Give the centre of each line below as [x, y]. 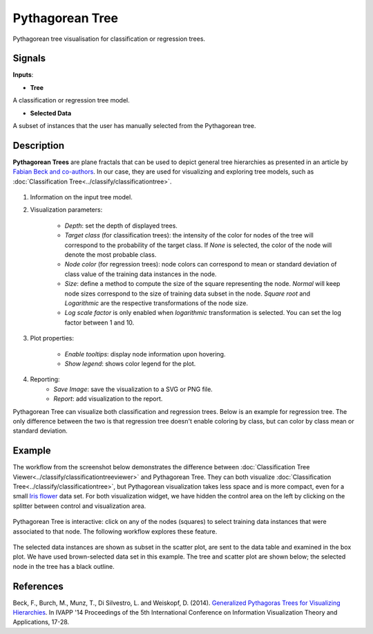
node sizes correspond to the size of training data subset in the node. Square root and [188, 293]
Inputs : [23, 75]
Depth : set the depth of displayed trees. [121, 226]
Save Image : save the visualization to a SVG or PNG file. [133, 389]
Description [39, 145]
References [38, 586]
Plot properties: [52, 338]
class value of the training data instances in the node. [141, 274]
